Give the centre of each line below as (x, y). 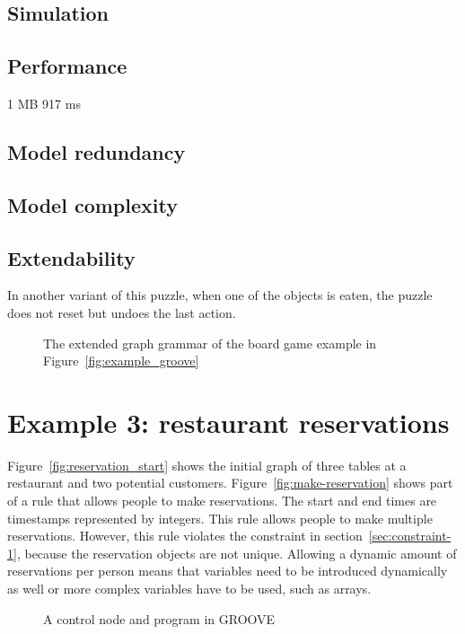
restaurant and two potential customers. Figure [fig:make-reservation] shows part (230, 483)
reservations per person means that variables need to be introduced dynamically (228, 571)
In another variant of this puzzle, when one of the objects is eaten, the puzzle (220, 295)
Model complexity (92, 204)
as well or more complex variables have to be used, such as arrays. (189, 588)
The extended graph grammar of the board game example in (210, 343)
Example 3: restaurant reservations (228, 422)
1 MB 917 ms (44, 103)
